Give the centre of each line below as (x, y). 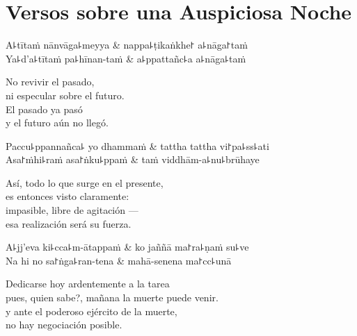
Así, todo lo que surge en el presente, (85, 182)
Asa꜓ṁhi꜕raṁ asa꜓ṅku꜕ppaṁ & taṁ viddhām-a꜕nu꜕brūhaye (133, 159)
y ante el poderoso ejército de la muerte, (92, 311)
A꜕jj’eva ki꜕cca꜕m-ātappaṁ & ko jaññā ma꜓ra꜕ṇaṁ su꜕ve (127, 247)
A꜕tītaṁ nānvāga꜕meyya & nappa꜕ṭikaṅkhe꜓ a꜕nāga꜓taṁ (127, 45)
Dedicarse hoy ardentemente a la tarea (88, 284)
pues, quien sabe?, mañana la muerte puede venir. (112, 297)
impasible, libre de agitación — (72, 210)
